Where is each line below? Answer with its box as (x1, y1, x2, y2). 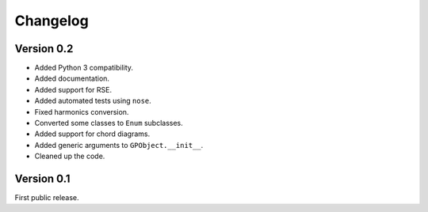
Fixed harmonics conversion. (34, 107, 129, 116)
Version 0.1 (14, 172, 71, 185)
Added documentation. (34, 74, 110, 83)
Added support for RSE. (34, 85, 113, 94)
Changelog (14, 12, 89, 29)
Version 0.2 (14, 42, 74, 55)
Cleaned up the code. (34, 151, 105, 161)
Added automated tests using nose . (34, 96, 152, 106)
